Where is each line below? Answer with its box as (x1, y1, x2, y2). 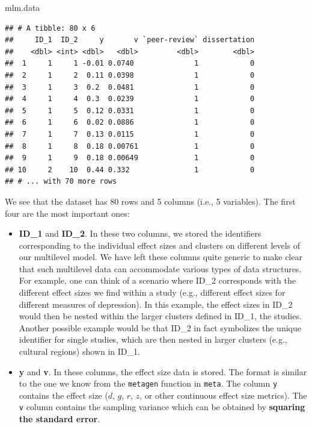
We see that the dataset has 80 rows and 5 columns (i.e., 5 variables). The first (5, 195, 296, 207)
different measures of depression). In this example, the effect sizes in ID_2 (19, 298, 293, 310)
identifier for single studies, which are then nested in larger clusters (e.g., (19, 333, 287, 346)
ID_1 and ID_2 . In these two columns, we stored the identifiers (19, 227, 262, 240)
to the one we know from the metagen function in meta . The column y (19, 377, 278, 390)
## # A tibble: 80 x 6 (5, 23, 96, 33)
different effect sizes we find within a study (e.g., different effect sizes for (19, 286, 286, 299)
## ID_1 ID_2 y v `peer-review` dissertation (5, 36, 255, 45)
